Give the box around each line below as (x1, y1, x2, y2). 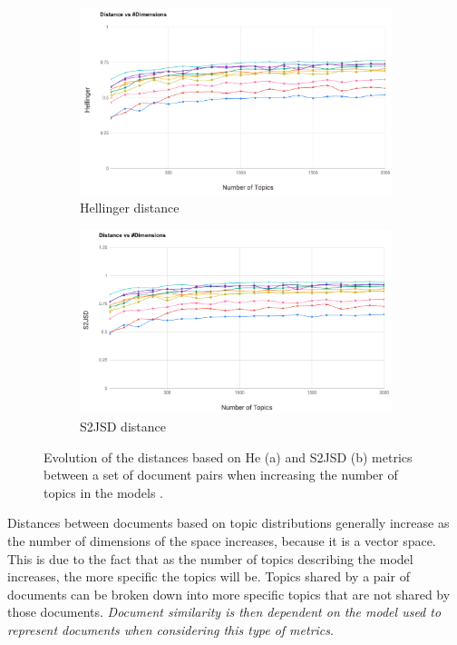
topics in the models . (44, 482, 163, 501)
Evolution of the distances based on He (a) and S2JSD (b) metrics (44, 447, 413, 466)
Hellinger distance (80, 198, 180, 217)
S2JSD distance (80, 416, 166, 435)
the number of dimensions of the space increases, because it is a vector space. (7, 531, 436, 550)
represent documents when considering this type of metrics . (7, 620, 334, 639)
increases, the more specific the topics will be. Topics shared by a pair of (7, 567, 410, 586)
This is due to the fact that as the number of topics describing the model (7, 549, 413, 568)
